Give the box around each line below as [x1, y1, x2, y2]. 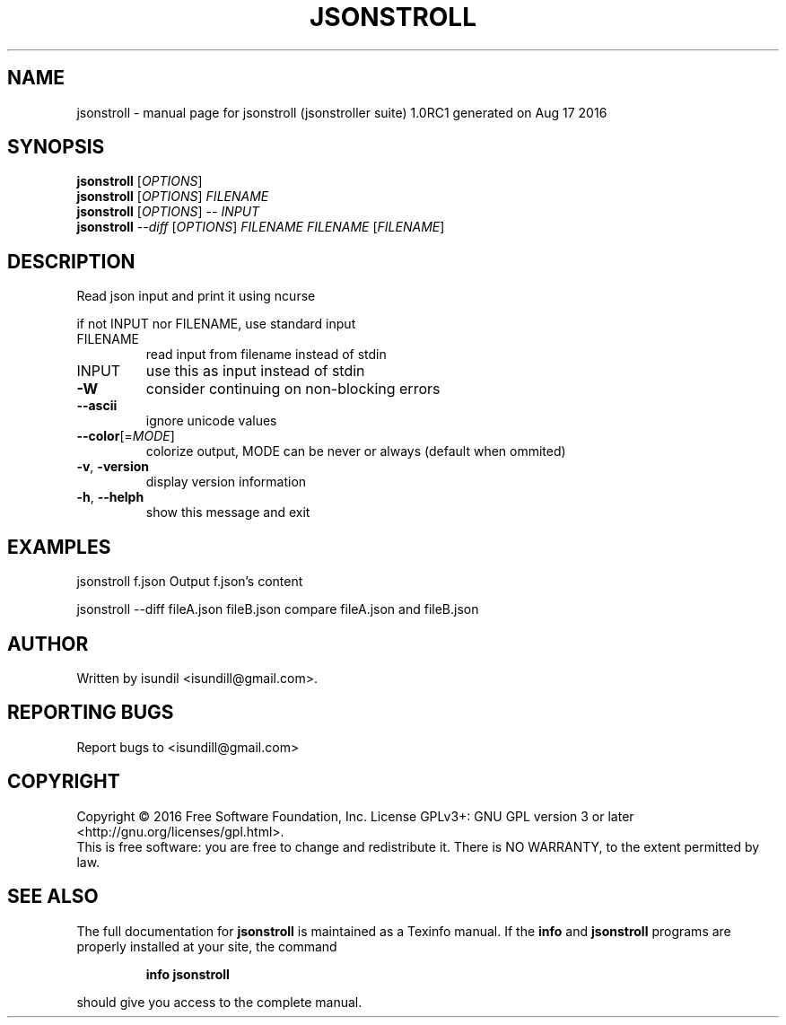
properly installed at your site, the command [76, 938, 337, 954]
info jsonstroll [145, 966, 230, 982]
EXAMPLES [7, 535, 111, 558]
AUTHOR [7, 632, 89, 655]
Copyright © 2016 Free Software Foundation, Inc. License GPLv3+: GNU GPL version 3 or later [76, 808, 634, 824]
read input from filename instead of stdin [145, 346, 387, 363]
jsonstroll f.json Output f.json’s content [76, 574, 303, 590]
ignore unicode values [145, 413, 277, 429]
